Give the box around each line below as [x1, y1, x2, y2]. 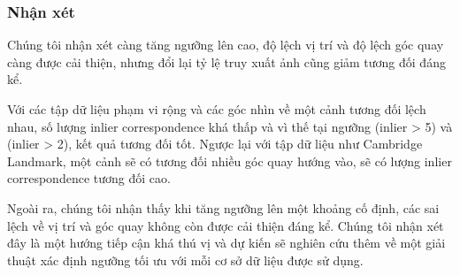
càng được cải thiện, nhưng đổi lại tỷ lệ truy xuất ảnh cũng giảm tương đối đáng [7, 52, 446, 71]
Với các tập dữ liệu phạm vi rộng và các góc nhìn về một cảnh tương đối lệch [7, 100, 426, 118]
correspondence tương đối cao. [7, 169, 171, 187]
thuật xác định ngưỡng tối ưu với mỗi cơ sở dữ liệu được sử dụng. [7, 250, 364, 269]
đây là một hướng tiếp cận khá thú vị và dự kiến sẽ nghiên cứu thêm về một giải [7, 233, 446, 252]
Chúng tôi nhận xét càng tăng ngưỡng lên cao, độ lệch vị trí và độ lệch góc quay [7, 35, 444, 54]
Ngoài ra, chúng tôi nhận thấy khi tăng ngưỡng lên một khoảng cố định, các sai [7, 198, 440, 217]
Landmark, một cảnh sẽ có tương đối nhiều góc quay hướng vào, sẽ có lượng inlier [7, 151, 452, 170]
